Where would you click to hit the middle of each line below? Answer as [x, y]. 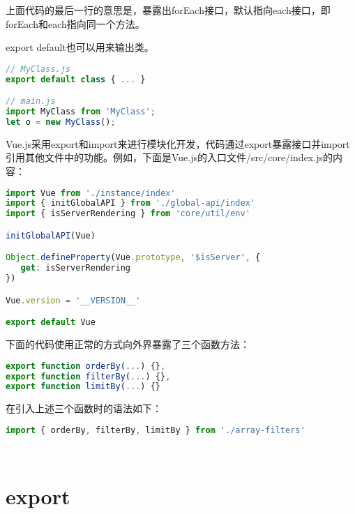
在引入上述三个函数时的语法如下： [84, 408]
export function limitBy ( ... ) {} [83, 387]
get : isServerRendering [75, 268]
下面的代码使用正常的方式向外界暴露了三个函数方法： [128, 344]
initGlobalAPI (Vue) [51, 235]
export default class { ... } [76, 79]
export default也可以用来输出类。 [80, 47]
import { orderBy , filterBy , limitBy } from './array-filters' [156, 430]
